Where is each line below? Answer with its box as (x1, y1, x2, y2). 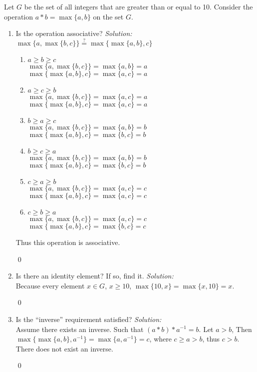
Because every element (15, 280, 85, 290)
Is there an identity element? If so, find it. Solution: (15, 270, 174, 281)
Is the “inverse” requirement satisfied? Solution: (15, 313, 162, 324)
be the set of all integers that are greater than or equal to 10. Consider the (24, 1, 253, 11)
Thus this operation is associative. (15, 237, 120, 247)
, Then (232, 323, 252, 334)
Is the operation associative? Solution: (15, 28, 132, 38)
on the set (93, 11, 124, 21)
